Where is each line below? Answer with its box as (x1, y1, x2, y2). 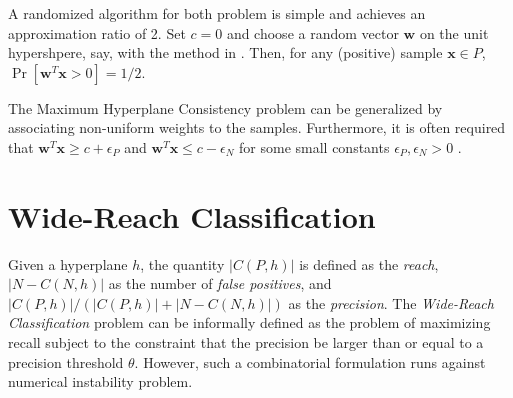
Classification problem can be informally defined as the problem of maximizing (8, 312, 491, 333)
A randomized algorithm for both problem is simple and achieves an (8, 3, 426, 23)
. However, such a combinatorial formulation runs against (134, 351, 486, 372)
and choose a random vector (226, 22, 399, 43)
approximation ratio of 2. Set (8, 22, 186, 43)
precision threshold (8, 351, 124, 372)
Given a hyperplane (8, 253, 128, 274)
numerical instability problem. (8, 371, 193, 392)
